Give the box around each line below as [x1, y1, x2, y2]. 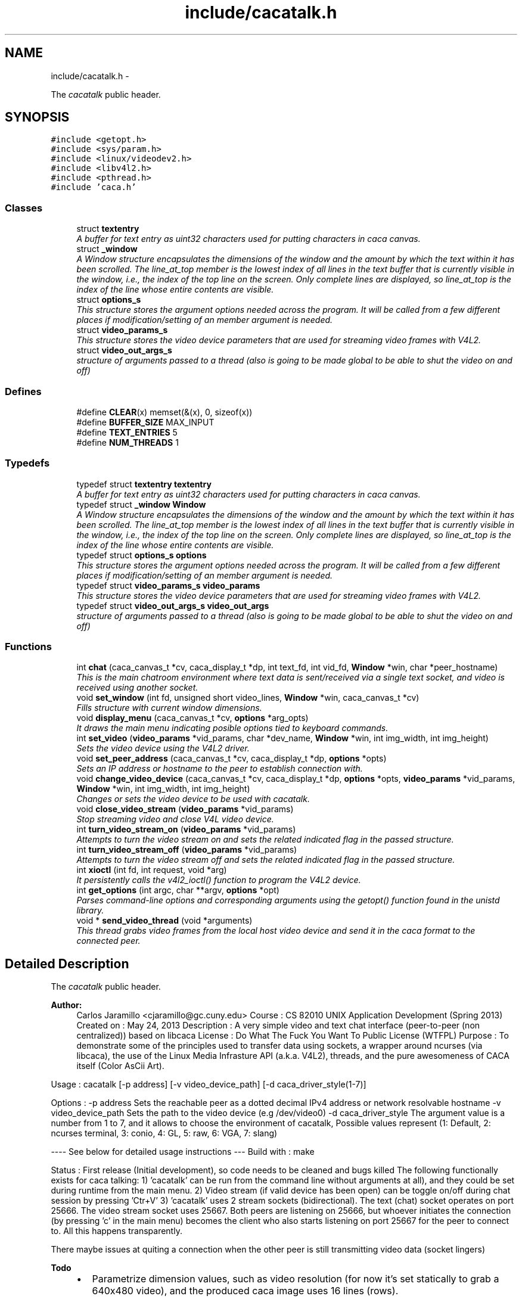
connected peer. [76, 936, 141, 946]
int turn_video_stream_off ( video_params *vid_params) [76, 844, 297, 855]
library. [76, 905, 104, 916]
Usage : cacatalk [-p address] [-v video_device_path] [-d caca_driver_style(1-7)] [51, 1079, 366, 1090]
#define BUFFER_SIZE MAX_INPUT [76, 417, 215, 427]
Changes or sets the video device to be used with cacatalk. [76, 794, 310, 804]
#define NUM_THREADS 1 [76, 437, 179, 447]
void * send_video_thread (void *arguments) [76, 915, 253, 926]
